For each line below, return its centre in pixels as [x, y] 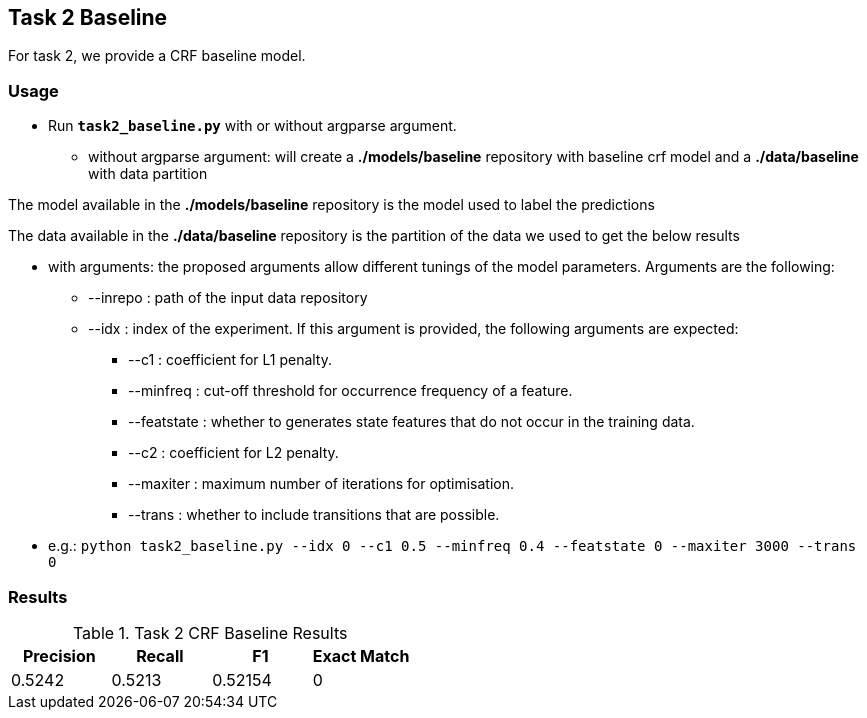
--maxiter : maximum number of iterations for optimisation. [321, 484]
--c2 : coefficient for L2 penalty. [233, 453]
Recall [160, 655]
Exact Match [361, 655]
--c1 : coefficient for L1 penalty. [230, 360]
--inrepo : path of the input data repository [228, 298]
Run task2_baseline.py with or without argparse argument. [252, 126]
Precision [59, 655]
